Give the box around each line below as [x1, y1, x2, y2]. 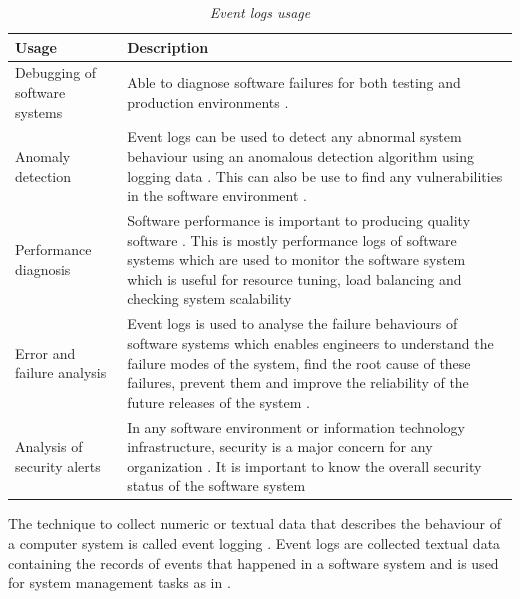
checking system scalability [127, 288, 292, 309]
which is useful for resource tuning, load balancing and [127, 268, 462, 289]
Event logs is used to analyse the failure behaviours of [127, 313, 458, 334]
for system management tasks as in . [8, 572, 231, 593]
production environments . [127, 91, 289, 112]
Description [127, 36, 209, 57]
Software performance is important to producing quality [127, 210, 471, 231]
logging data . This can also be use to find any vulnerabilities [127, 165, 503, 186]
